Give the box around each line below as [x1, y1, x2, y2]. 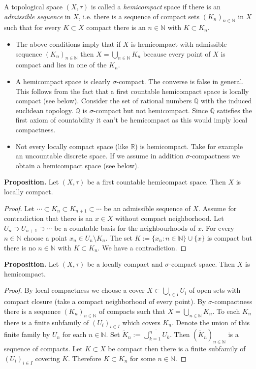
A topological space [4, 1, 63, 11]
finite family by [4, 329, 50, 339]
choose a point [24, 233, 67, 243]
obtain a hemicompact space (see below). [15, 160, 139, 170]
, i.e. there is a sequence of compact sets [78, 11, 200, 21]
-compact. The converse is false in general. [116, 76, 244, 86]
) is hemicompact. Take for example [135, 141, 243, 151]
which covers [122, 317, 160, 327]
